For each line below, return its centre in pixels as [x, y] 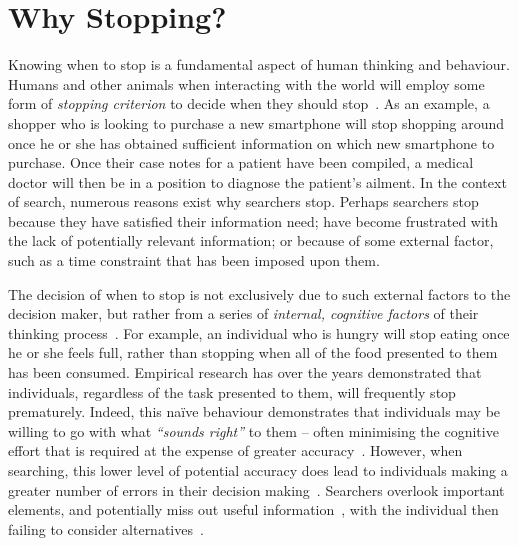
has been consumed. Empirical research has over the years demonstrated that [245, 372]
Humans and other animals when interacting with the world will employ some [246, 83]
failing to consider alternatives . [106, 528]
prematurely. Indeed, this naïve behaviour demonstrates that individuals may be [254, 411]
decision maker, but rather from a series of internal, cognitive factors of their [243, 313]
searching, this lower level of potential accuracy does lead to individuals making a [258, 470]
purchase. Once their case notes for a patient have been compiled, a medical [241, 162]
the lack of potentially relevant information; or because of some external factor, [251, 240]
